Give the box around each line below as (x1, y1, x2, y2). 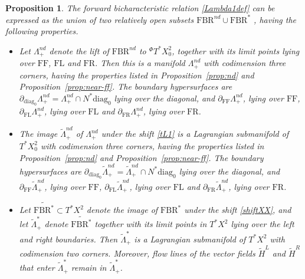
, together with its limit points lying (172, 44, 300, 57)
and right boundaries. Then (19, 232, 118, 245)
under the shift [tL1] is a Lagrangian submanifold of (101, 127, 289, 140)
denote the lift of (49, 44, 109, 57)
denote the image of (86, 203, 158, 216)
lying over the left (231, 218, 294, 230)
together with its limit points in (94, 218, 207, 230)
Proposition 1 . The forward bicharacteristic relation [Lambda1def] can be (5, 2, 275, 14)
